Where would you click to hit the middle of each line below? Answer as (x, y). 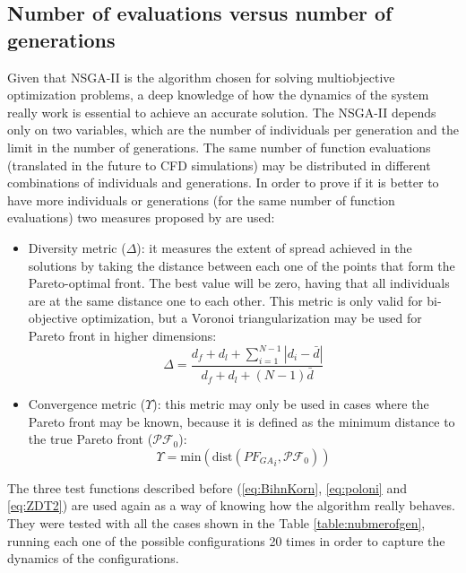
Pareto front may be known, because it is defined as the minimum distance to (242, 421)
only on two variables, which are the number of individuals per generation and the (233, 130)
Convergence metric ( (87, 404)
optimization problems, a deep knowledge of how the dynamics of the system (218, 95)
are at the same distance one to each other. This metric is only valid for (225, 300)
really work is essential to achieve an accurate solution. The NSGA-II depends (222, 112)
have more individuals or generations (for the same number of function (201, 200)
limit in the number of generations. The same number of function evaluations (219, 147)
